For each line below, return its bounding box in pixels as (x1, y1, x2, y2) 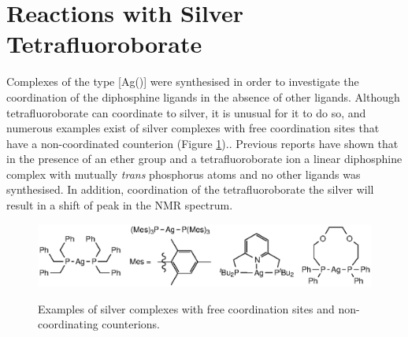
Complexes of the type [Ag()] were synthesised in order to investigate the (6, 73, 359, 90)
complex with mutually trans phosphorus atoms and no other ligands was (6, 165, 361, 182)
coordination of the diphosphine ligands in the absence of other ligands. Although (6, 88, 400, 105)
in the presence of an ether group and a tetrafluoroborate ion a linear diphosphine (6, 150, 402, 167)
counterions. (102, 316, 160, 332)
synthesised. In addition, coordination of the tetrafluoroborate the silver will (6, 181, 374, 198)
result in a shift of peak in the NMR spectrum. (6, 197, 233, 213)
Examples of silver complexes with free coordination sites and (38, 300, 335, 317)
